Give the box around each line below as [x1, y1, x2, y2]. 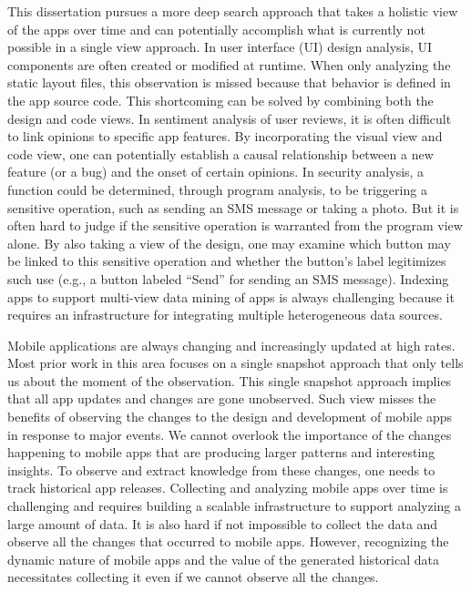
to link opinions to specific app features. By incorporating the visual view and [7, 127, 443, 146]
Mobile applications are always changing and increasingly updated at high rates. [7, 335, 456, 354]
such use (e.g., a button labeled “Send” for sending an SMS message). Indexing [7, 269, 449, 288]
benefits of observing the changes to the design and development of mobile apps [7, 407, 453, 426]
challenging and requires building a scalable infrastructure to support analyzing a [7, 496, 462, 515]
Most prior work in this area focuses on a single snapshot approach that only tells [7, 353, 464, 373]
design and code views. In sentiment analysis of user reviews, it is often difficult [7, 108, 452, 128]
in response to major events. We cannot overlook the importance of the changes [7, 424, 452, 444]
